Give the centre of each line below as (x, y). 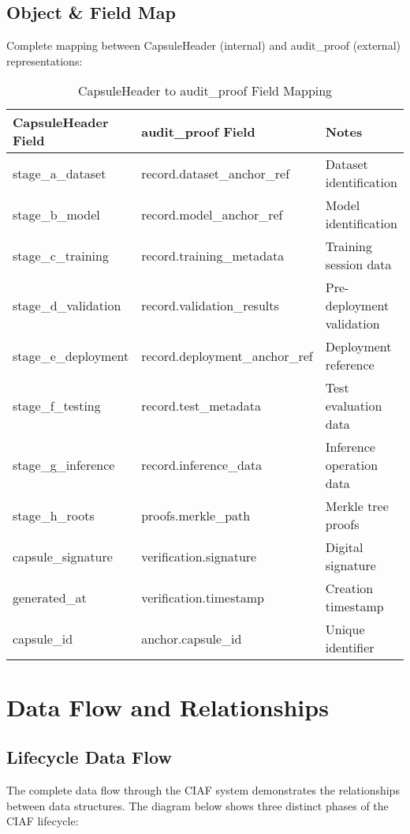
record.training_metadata (213, 255)
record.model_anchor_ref (212, 214)
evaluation (354, 406)
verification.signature (199, 556)
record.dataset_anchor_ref (216, 173)
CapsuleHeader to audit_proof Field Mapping (205, 91)
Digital (344, 547)
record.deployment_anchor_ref (227, 355)
